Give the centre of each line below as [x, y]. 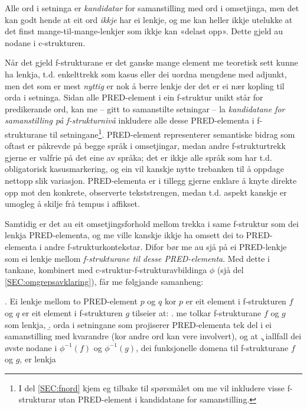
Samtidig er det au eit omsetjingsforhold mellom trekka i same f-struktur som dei [152, 223]
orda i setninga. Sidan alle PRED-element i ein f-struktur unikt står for [134, 97]
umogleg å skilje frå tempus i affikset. [72, 204]
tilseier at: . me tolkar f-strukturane [197, 312]
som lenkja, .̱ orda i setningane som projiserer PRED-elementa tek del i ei [138, 324]
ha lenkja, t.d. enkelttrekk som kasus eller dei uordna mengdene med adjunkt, [146, 74]
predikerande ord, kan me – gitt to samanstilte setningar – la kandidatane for [145, 108]
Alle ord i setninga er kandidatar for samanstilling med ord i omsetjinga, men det [152, 8]
